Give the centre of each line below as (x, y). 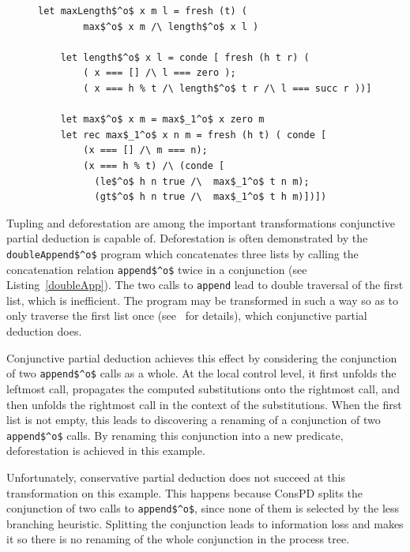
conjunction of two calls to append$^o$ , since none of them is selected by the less (203, 508)
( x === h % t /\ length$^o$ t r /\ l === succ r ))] (228, 88)
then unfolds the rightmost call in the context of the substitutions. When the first (204, 404)
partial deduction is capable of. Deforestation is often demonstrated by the (187, 238)
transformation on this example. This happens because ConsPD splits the (185, 492)
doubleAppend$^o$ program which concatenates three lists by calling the (182, 253)
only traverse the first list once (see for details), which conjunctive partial (187, 315)
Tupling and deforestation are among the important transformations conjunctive (201, 222)
